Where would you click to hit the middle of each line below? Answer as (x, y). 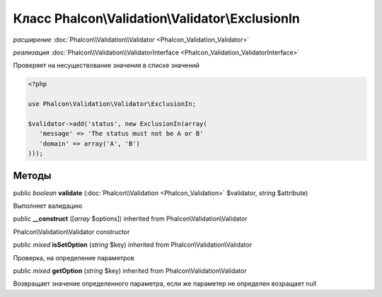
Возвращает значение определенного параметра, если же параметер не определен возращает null (165, 284)
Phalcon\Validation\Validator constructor (71, 232)
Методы (32, 176)
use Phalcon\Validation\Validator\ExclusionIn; (112, 104)
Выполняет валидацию (48, 206)
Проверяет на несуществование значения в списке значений (106, 65)
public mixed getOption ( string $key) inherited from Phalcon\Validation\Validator (130, 270)
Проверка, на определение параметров (74, 257)
